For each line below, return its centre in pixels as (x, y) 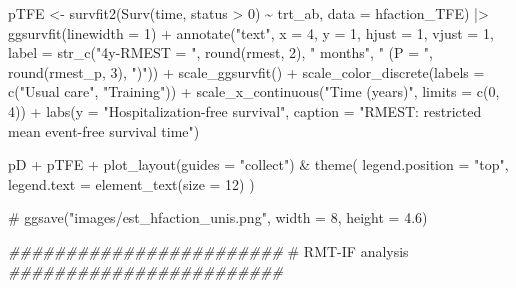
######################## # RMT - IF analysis (208, 250)
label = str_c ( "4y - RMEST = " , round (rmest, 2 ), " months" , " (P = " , (220, 52)
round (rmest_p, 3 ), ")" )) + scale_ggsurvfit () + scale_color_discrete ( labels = (246, 71)
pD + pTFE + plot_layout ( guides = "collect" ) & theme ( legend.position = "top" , (258, 164)
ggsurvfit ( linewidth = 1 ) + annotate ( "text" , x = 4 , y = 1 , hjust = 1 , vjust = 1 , (251, 32)
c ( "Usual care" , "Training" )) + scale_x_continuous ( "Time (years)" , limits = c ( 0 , (254, 91)
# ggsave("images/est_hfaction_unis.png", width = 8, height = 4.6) (218, 217)
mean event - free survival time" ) (104, 130)
